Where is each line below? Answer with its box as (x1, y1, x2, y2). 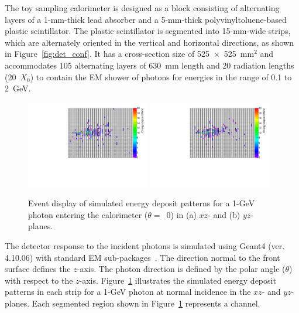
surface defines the (5, 263, 71, 275)
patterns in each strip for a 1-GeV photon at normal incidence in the (5, 285, 251, 298)
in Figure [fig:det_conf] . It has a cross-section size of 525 (5, 47, 209, 60)
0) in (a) (166, 208, 197, 220)
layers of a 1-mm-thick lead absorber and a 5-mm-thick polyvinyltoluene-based (5, 13, 287, 25)
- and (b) (208, 208, 240, 220)
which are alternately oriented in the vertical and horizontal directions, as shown (5, 36, 294, 48)
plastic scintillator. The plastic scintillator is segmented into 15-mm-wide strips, (5, 25, 291, 37)
